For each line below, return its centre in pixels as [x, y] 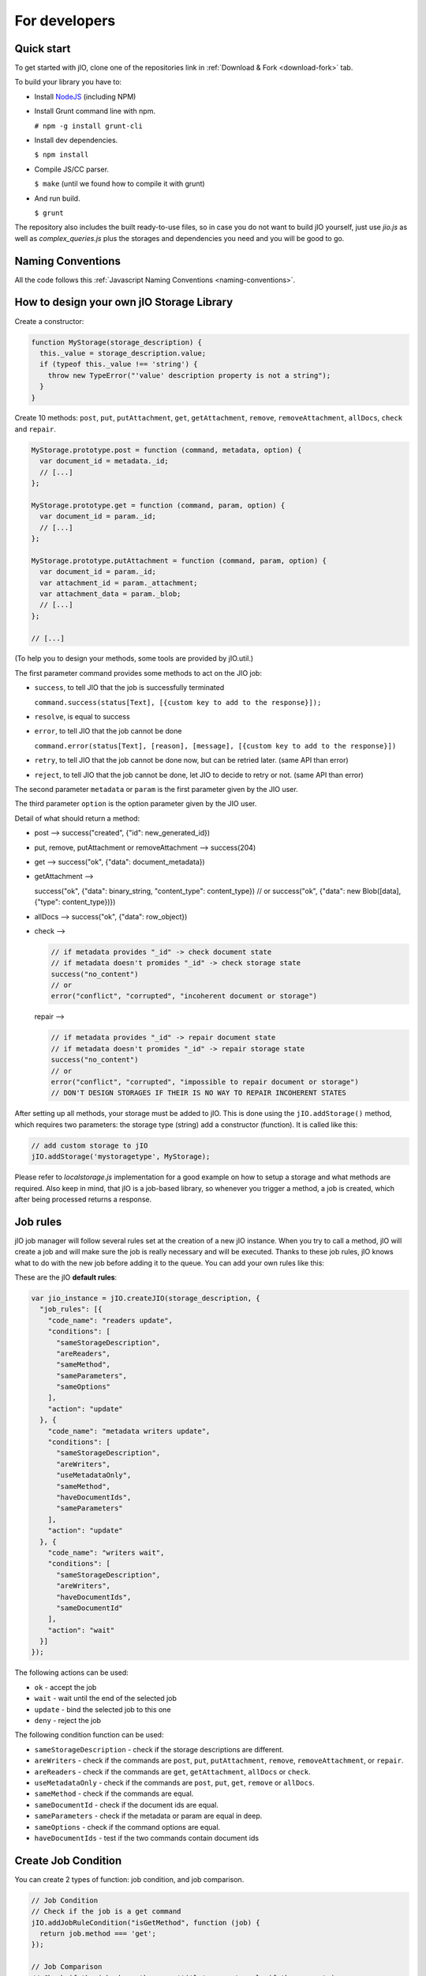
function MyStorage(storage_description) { [117, 342]
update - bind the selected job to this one [103, 1709]
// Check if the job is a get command [106, 1912]
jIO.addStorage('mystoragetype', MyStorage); [121, 1157]
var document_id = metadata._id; [104, 461]
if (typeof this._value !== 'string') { [119, 364]
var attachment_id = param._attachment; [119, 583]
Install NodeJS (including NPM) [85, 96]
